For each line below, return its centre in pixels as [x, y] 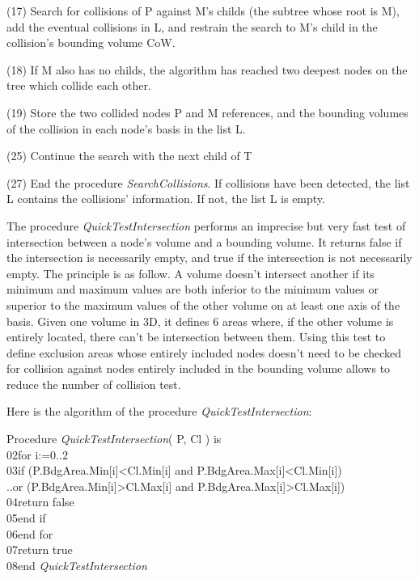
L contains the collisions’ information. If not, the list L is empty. [166, 199]
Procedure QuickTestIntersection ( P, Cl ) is [114, 439]
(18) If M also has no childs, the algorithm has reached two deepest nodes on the [207, 69]
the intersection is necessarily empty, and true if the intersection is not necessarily [209, 258]
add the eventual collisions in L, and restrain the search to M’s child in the [192, 26]
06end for [30, 533]
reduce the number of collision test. [94, 384]
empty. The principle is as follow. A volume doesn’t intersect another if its [191, 273]
